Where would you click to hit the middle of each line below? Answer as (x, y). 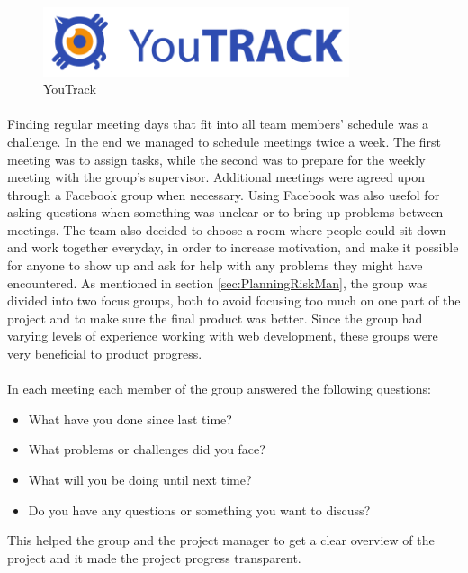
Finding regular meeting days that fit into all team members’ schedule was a (218, 124)
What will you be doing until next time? (140, 479)
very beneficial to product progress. (105, 354)
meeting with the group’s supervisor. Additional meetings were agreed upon (216, 177)
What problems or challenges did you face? (147, 449)
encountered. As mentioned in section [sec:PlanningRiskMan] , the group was (218, 282)
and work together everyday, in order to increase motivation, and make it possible (233, 247)
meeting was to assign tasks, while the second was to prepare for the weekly (216, 159)
